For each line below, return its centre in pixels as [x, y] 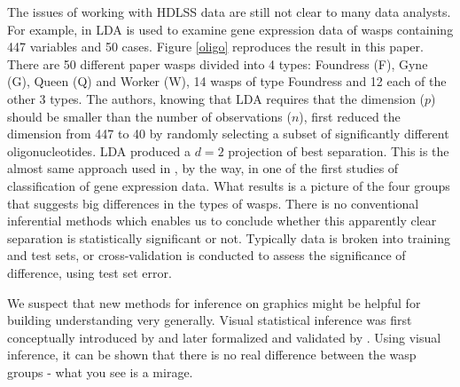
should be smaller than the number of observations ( [149, 116]
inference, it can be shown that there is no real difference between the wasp [212, 355]
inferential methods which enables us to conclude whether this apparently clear [222, 221]
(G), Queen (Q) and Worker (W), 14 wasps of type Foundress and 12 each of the [227, 81]
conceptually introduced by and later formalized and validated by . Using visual [224, 337]
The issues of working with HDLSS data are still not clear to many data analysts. [229, 12]
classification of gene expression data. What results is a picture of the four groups [229, 185]
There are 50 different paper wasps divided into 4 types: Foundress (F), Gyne [218, 63]
